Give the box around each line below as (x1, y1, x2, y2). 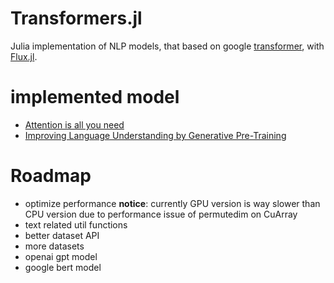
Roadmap (10, 165, 92, 187)
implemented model (10, 86, 180, 109)
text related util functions (24, 218, 128, 231)
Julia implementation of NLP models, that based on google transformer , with (10, 40, 325, 52)
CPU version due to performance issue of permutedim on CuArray (24, 208, 298, 220)
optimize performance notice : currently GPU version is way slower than (24, 197, 321, 209)
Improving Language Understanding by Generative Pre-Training (24, 129, 287, 141)
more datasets (24, 240, 85, 252)
